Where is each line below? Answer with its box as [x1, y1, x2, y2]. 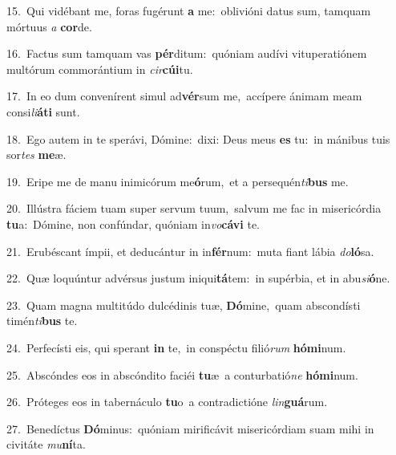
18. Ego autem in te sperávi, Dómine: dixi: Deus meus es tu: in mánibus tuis [6, 130, 390, 147]
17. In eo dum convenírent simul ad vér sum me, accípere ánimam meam [6, 87, 362, 104]
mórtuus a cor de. [6, 18, 92, 35]
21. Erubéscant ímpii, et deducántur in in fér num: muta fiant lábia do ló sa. [6, 242, 374, 259]
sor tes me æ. [6, 146, 67, 163]
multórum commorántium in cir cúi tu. [6, 60, 193, 77]
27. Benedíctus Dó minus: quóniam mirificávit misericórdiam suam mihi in [6, 420, 374, 437]
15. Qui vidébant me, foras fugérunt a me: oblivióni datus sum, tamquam [6, 2, 371, 18]
